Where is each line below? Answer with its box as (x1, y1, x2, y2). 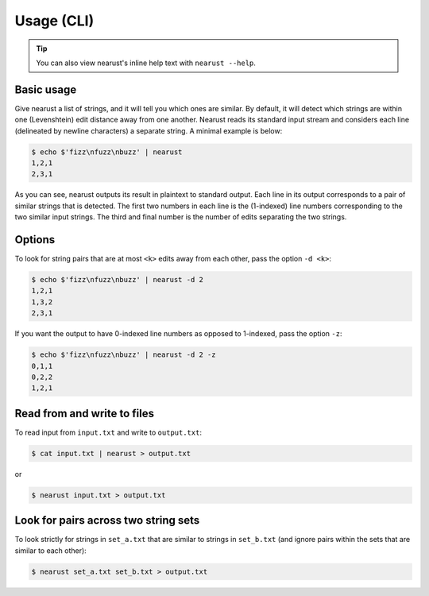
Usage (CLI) (14, 12, 95, 29)
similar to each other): (14, 545, 87, 555)
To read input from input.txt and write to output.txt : (14, 428, 203, 437)
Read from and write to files (14, 406, 155, 420)
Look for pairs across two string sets (14, 513, 200, 528)
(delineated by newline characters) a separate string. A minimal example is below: (14, 126, 283, 135)
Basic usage (14, 83, 77, 96)
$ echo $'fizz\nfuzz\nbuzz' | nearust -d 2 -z (31, 350, 216, 359)
